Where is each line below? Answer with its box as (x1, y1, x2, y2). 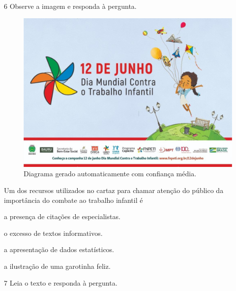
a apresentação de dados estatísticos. (4, 244, 114, 255)
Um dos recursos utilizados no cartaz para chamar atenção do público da (4, 185, 224, 195)
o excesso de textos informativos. (4, 227, 103, 238)
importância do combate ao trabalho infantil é (4, 194, 143, 205)
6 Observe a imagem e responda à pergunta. (4, 1, 137, 11)
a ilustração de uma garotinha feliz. (4, 261, 111, 271)
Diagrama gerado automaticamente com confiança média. (24, 168, 197, 179)
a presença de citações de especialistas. (4, 211, 120, 222)
